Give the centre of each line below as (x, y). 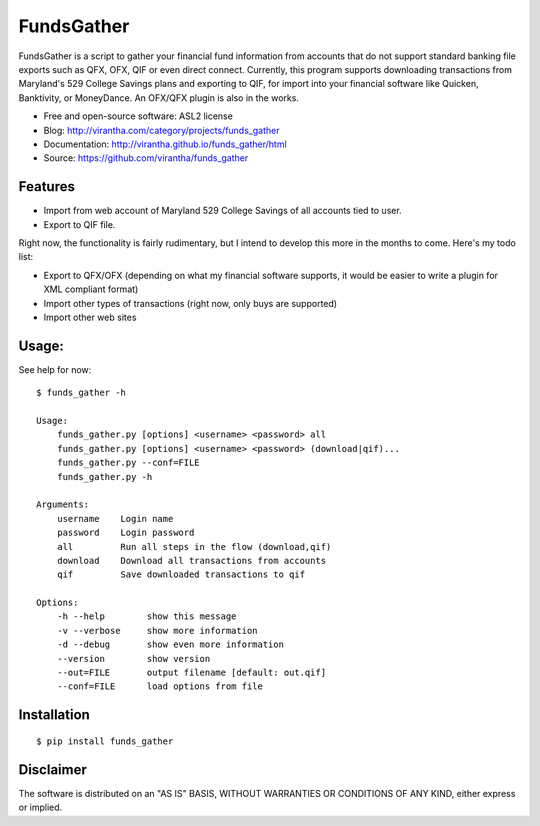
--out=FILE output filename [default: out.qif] (191, 673)
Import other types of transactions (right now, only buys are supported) (190, 303)
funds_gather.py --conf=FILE (128, 463)
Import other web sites (90, 317)
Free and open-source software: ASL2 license (138, 116)
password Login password (125, 533)
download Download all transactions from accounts (191, 560)
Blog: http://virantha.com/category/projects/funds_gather (161, 130)
